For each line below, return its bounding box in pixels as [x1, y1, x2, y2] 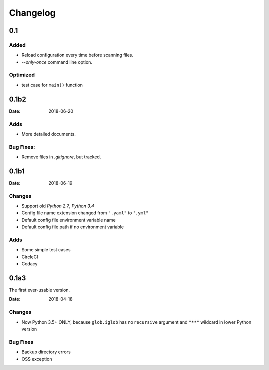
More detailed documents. [21, 131, 76, 137]
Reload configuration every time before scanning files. [21, 52, 134, 58]
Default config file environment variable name [21, 217, 116, 223]
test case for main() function [21, 82, 83, 88]
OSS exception [21, 356, 52, 362]
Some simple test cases [21, 247, 71, 253]
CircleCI [21, 254, 38, 260]
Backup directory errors [21, 349, 71, 355]
